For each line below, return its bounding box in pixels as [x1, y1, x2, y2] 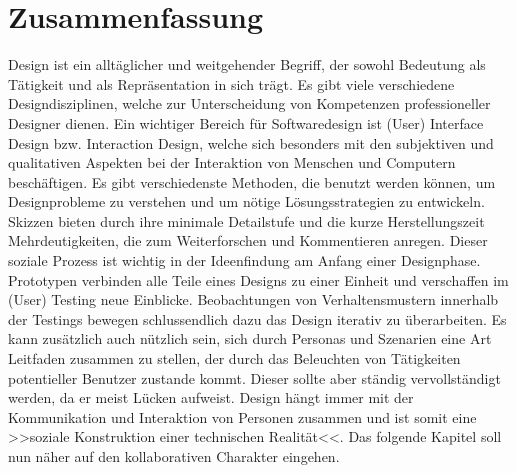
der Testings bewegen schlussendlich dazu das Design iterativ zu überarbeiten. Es [8, 308, 507, 329]
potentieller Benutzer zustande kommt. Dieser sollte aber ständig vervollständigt [8, 367, 501, 388]
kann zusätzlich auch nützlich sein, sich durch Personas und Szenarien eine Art [8, 328, 492, 349]
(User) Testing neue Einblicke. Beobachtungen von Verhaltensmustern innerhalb [8, 289, 499, 310]
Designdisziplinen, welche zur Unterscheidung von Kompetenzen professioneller [8, 93, 491, 114]
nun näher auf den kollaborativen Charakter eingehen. [8, 446, 340, 466]
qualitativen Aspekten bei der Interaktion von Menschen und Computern [8, 152, 456, 173]
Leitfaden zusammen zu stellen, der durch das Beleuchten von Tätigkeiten [8, 348, 461, 369]
